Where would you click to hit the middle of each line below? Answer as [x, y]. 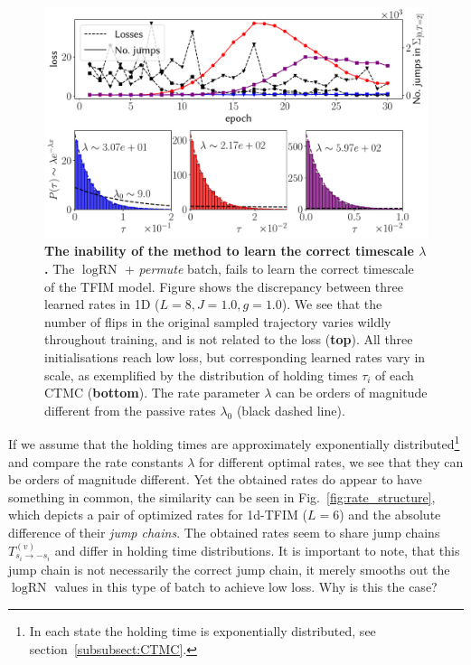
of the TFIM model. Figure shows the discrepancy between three [224, 286]
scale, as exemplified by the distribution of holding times [201, 375]
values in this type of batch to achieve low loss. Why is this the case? [246, 587]
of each [395, 375]
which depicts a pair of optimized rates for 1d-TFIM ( [158, 515]
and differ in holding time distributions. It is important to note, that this [257, 550]
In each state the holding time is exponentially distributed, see [203, 630]
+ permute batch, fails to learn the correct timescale [269, 269]
